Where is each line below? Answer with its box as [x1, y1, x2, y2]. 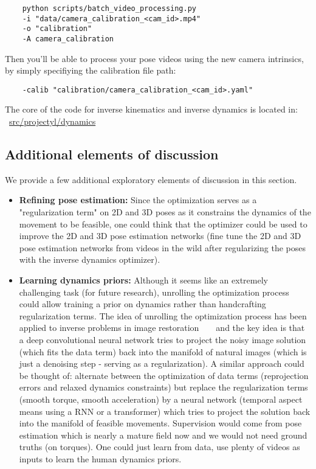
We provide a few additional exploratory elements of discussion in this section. [5, 173, 297, 186]
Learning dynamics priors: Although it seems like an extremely [19, 274, 268, 287]
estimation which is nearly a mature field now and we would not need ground [19, 428, 307, 441]
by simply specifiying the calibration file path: [5, 64, 176, 77]
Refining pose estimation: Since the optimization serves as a [19, 193, 257, 206]
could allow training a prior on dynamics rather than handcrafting [19, 297, 266, 310]
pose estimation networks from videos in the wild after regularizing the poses [19, 241, 306, 254]
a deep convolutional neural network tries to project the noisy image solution [19, 333, 306, 346]
